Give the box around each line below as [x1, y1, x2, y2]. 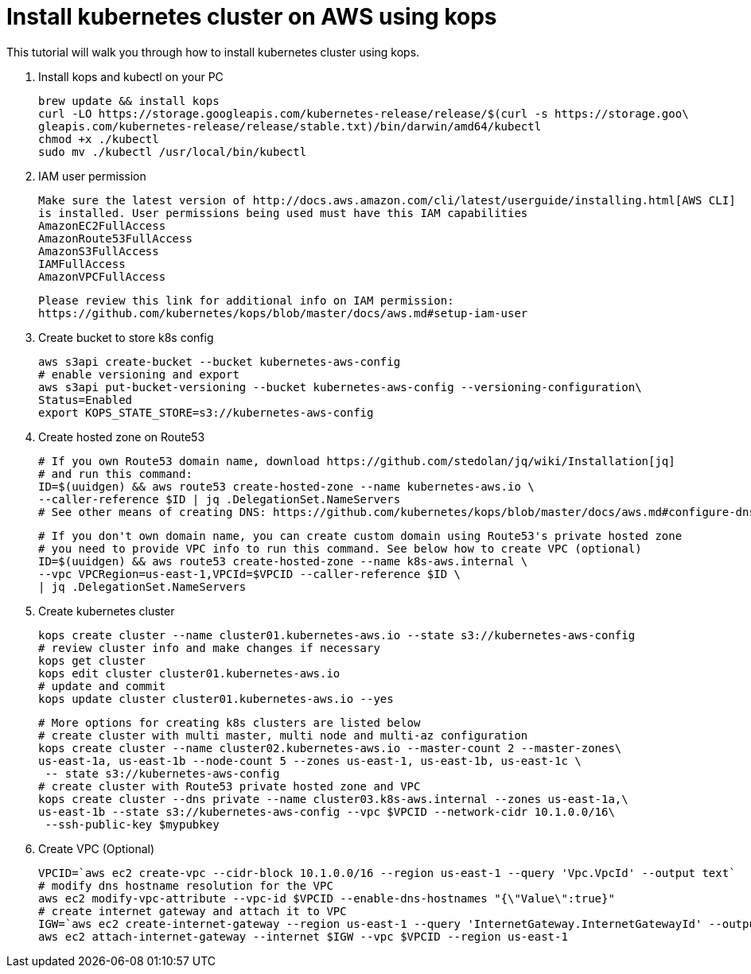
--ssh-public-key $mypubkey [45, 817, 220, 831]
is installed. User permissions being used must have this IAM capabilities [38, 206, 528, 219]
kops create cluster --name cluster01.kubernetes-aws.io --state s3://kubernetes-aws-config [38, 628, 636, 642]
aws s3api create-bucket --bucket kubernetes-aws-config [38, 355, 401, 368]
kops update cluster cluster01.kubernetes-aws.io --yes [38, 692, 394, 705]
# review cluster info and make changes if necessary [38, 641, 380, 654]
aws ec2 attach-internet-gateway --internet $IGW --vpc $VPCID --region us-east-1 [38, 929, 568, 943]
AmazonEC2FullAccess [38, 219, 166, 232]
